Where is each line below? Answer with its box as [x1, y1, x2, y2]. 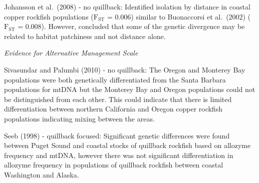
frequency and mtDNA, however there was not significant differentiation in [4, 149, 233, 160]
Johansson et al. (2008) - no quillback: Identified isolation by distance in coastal [4, 1, 250, 11]
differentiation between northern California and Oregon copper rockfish [4, 103, 222, 114]
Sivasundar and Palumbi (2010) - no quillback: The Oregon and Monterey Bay [4, 64, 245, 74]
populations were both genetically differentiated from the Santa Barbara [4, 74, 226, 84]
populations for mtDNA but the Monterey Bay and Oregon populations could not [4, 84, 255, 94]
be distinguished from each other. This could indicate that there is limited [4, 93, 232, 104]
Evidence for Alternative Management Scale [4, 47, 138, 58]
